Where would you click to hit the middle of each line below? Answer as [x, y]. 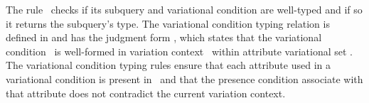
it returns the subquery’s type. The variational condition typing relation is [168, 23]
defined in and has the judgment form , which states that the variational [164, 37]
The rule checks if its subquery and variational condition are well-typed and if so [184, 9]
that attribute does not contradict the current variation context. [146, 93]
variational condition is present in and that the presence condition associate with [184, 78]
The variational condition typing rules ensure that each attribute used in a [168, 65]
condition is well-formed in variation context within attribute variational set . [180, 51]
